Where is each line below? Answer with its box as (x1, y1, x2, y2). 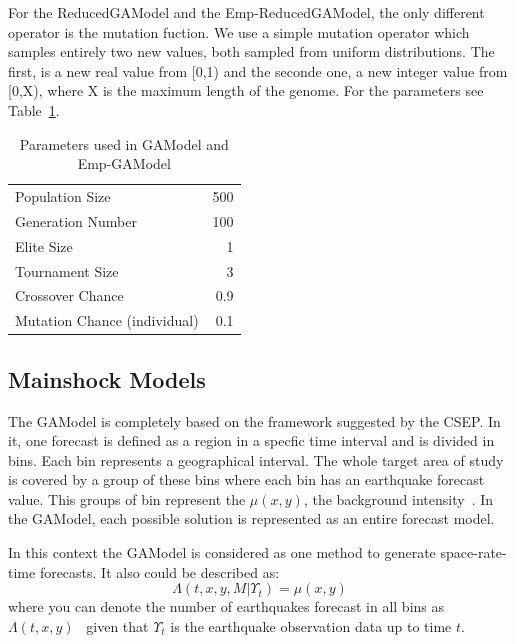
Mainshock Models (8, 363, 206, 394)
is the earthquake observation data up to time (170, 615, 452, 636)
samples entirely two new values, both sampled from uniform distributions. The (8, 41, 495, 62)
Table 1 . (8, 99, 60, 120)
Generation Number (15, 210, 137, 231)
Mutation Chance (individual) (15, 310, 199, 331)
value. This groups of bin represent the (8, 488, 246, 509)
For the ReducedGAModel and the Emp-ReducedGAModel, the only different (8, 2, 485, 22)
